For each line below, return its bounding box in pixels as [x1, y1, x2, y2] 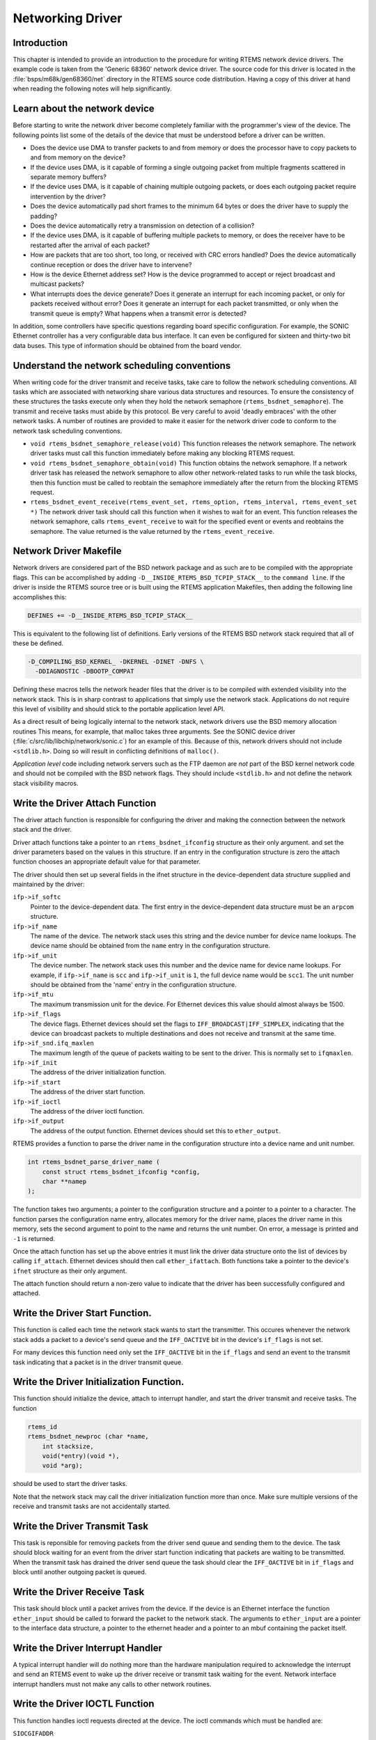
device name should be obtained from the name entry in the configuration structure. [30, 942, 271, 950]
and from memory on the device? [30, 153, 126, 161]
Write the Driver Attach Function [13, 797, 157, 809]
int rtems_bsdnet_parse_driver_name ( [27, 1158, 160, 1166]
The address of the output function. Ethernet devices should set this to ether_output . [30, 1126, 281, 1134]
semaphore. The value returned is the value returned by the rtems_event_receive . [30, 527, 275, 535]
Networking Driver [13, 10, 123, 26]
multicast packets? [30, 280, 85, 288]
